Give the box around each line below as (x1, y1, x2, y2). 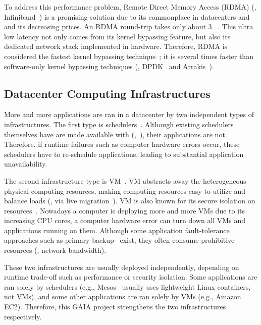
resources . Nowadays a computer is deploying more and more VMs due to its (4, 205, 245, 215)
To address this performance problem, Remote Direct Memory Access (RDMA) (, (4, 2, 256, 12)
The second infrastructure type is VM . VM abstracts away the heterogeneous (4, 175, 246, 186)
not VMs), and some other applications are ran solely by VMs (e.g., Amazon (4, 291, 241, 302)
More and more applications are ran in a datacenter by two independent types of (4, 109, 254, 120)
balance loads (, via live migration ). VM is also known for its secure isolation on (4, 195, 255, 206)
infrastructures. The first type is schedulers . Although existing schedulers (4, 119, 234, 129)
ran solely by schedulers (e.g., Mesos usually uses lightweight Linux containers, (4, 281, 251, 292)
